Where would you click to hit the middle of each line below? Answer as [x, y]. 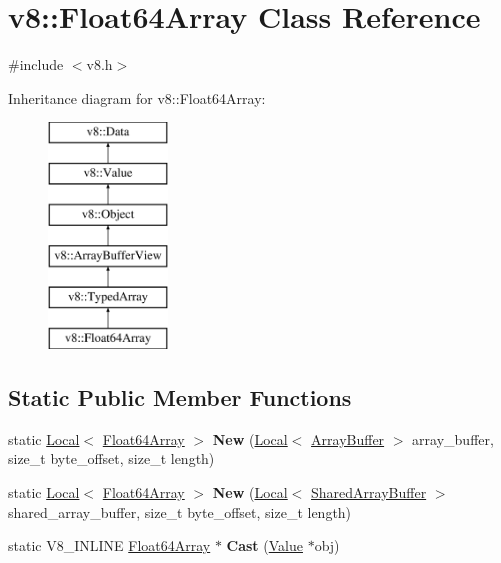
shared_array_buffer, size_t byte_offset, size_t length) [180, 511]
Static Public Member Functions [180, 397]
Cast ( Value [264, 545]
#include [36, 64]
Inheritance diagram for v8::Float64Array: [137, 97]
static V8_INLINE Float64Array [109, 545]
